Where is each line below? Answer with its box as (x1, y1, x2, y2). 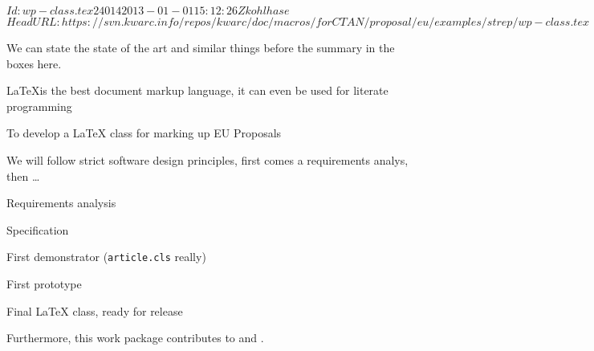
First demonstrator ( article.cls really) (6, 248, 206, 265)
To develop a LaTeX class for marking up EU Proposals (6, 124, 282, 141)
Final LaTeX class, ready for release (6, 302, 183, 319)
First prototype (6, 275, 82, 292)
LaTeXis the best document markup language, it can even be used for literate (6, 82, 389, 99)
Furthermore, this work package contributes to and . (6, 329, 264, 346)
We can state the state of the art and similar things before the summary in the (6, 39, 395, 55)
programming (6, 97, 72, 114)
